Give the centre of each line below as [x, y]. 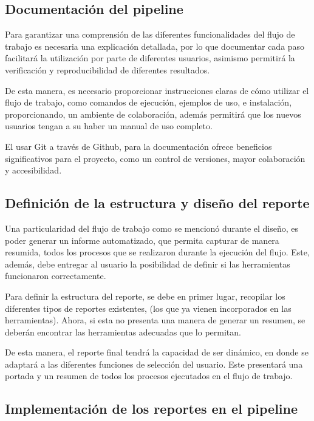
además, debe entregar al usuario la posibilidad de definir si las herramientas [148, 264]
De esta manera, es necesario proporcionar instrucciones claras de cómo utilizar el [157, 90]
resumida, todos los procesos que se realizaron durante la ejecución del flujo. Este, [157, 252]
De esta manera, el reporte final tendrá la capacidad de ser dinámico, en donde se [157, 352]
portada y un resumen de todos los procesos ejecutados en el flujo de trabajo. [149, 376]
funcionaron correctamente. [56, 276]
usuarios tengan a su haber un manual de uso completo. [109, 126]
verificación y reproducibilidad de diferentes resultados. [108, 69]
